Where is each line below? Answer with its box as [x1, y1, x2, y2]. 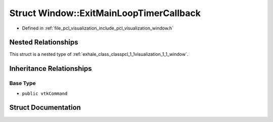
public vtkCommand [22, 90, 68, 96]
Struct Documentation [9, 103, 81, 112]
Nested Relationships [9, 38, 78, 47]
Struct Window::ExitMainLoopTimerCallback [9, 8, 201, 19]
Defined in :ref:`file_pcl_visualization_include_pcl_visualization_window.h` [22, 25, 174, 31]
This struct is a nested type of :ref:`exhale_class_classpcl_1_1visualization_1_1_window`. [9, 51, 189, 57]
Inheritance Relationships [9, 64, 92, 73]
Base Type [9, 80, 36, 87]
